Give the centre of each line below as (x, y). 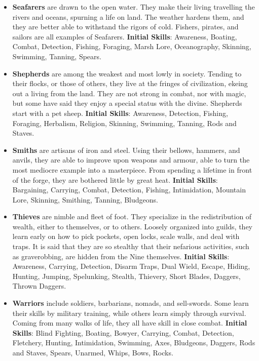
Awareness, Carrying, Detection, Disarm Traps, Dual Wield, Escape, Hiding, (131, 266)
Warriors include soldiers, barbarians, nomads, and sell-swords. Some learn (131, 303)
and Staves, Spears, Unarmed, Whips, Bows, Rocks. (93, 352)
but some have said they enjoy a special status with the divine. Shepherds (127, 103)
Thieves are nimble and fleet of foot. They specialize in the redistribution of (132, 216)
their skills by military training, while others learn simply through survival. (129, 313)
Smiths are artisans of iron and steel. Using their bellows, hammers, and (126, 150)
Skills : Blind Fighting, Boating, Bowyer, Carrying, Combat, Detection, (123, 332)
